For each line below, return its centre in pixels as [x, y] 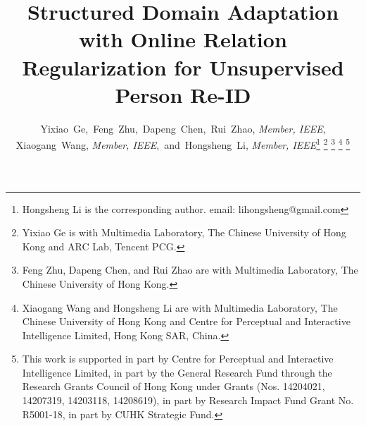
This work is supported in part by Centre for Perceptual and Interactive [178, 359]
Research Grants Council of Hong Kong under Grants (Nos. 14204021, [173, 386]
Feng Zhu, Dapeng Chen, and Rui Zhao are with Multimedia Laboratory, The [190, 270]
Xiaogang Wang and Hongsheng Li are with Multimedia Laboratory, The [180, 307]
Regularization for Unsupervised [183, 67]
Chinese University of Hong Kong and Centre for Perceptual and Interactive [186, 321]
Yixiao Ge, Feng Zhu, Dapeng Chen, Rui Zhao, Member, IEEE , [183, 128]
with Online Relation [183, 39]
